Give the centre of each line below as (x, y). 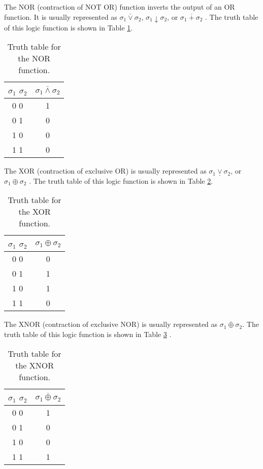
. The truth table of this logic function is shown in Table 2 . (121, 180)
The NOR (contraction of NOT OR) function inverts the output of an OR (120, 7)
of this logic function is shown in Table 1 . (69, 27)
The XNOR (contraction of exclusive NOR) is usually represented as (111, 324)
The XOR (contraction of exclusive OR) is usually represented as (105, 171)
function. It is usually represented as (61, 16)
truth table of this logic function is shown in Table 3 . (88, 334)
